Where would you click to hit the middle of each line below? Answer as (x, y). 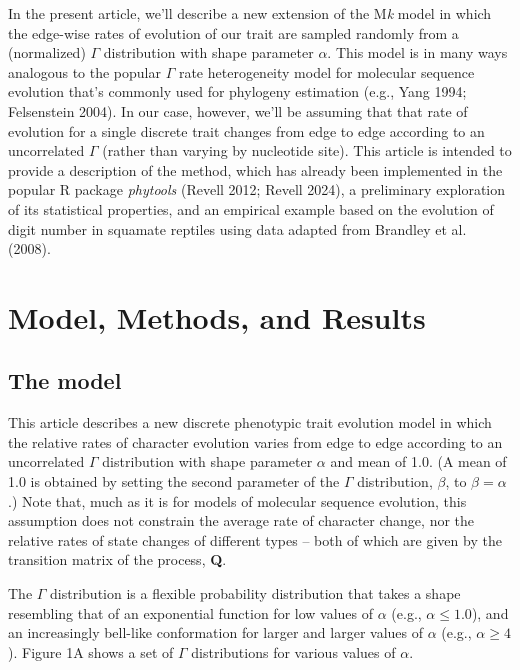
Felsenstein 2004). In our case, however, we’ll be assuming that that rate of (238, 110)
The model (65, 380)
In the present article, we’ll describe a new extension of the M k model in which (250, 13)
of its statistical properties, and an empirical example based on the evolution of (251, 208)
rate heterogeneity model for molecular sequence (326, 71)
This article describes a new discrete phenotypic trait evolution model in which (250, 422)
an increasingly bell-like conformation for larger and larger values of (216, 632)
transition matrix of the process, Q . (117, 559)
